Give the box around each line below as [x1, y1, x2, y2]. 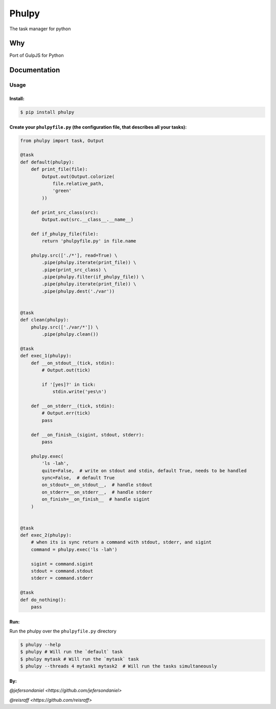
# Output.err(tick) [41, 410, 90, 416]
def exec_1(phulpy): [20, 353, 72, 359]
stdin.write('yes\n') [52, 389, 107, 395]
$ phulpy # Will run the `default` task [20, 649, 123, 655]
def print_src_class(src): [31, 209, 99, 215]
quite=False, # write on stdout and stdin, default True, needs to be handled [41, 468, 247, 474]
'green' [52, 188, 72, 194]
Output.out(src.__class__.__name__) [41, 216, 134, 222]
